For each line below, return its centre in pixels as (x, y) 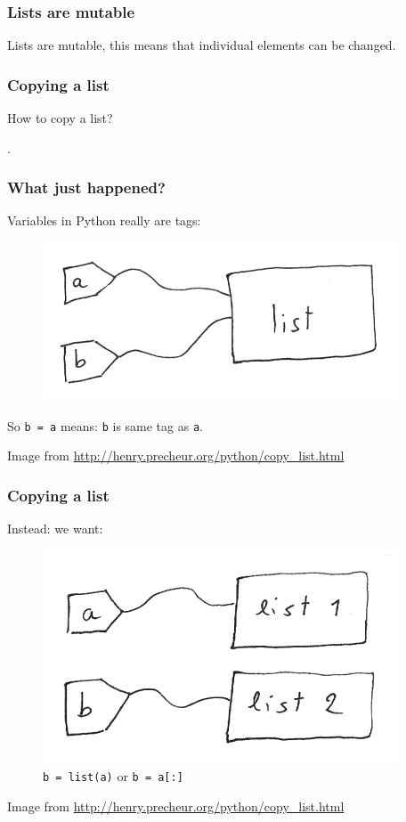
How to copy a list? (60, 118)
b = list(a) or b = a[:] (113, 776)
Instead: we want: (55, 529)
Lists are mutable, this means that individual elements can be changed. (202, 45)
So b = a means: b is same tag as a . (105, 425)
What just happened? (86, 187)
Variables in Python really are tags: (104, 220)
